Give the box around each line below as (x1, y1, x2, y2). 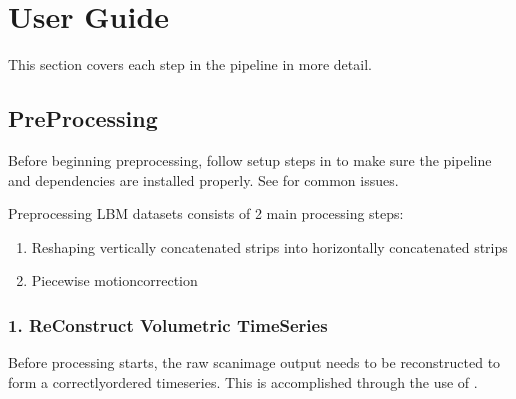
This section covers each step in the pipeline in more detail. (8, 54, 372, 75)
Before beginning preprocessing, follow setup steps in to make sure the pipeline (8, 149, 492, 170)
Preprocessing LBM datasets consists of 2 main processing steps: (8, 203, 404, 224)
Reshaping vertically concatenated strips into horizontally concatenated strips (31, 236, 508, 257)
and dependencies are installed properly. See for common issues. (8, 169, 399, 190)
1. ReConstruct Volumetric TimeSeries (8, 312, 328, 337)
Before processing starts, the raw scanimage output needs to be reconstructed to (8, 352, 501, 373)
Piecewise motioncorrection (31, 270, 198, 291)
